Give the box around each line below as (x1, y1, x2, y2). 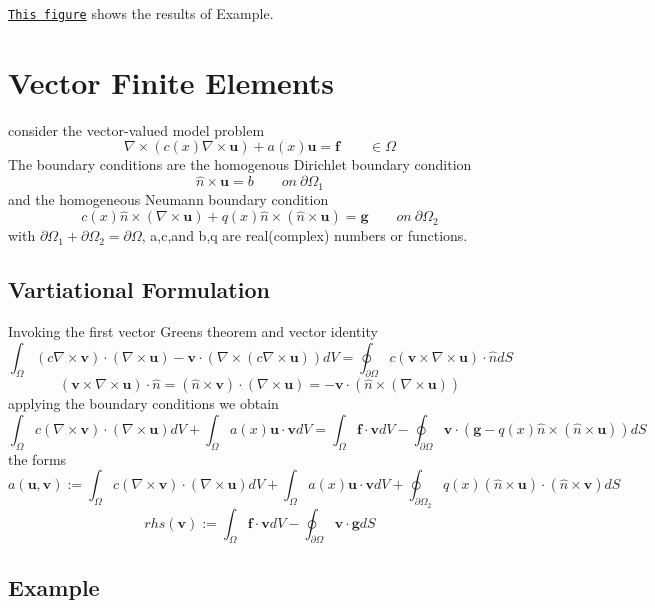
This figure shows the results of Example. (8, 3, 274, 23)
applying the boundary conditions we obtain (8, 393, 279, 414)
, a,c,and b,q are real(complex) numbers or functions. (141, 225, 468, 246)
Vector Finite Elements (8, 61, 335, 102)
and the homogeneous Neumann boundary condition (8, 188, 329, 209)
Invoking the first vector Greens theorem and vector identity (8, 321, 378, 342)
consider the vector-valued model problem (8, 119, 265, 140)
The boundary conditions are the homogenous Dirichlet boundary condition (8, 154, 472, 175)
